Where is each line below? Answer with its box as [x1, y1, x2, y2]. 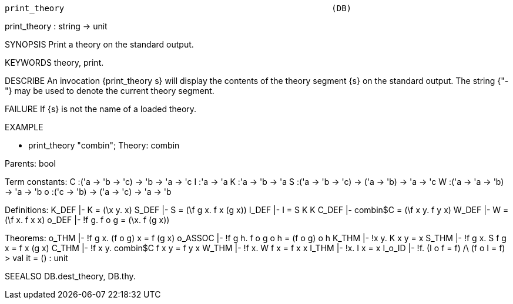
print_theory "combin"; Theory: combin [28, 140, 180, 150]
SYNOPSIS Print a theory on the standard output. [5, 39, 194, 49]
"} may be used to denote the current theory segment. [5, 86, 214, 96]
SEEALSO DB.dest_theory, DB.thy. [5, 271, 136, 281]
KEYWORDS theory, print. [5, 58, 104, 67]
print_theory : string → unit [5, 21, 108, 31]
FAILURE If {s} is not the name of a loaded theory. [5, 104, 197, 114]
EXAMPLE [5, 122, 43, 132]
